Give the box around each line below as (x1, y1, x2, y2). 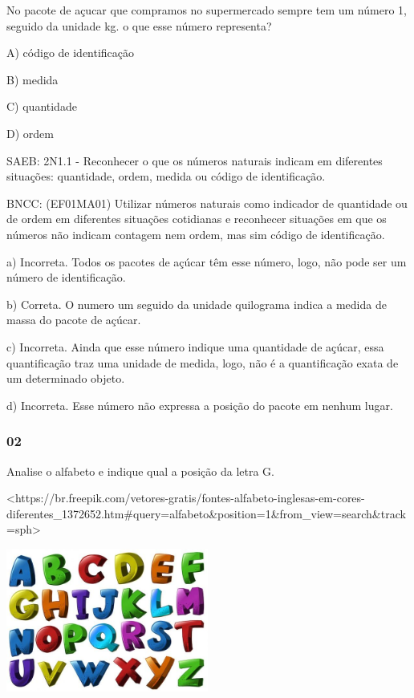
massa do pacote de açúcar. (6, 311, 141, 328)
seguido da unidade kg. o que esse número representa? (6, 17, 272, 34)
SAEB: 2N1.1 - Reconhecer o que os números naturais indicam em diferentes (6, 152, 383, 168)
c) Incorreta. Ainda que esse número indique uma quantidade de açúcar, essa (6, 338, 384, 355)
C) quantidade (6, 98, 77, 115)
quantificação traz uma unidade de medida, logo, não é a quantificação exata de (6, 354, 399, 371)
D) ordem (6, 124, 54, 141)
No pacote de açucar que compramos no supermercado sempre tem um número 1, (6, 2, 407, 18)
